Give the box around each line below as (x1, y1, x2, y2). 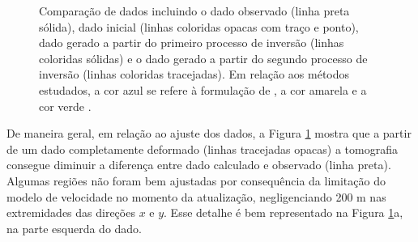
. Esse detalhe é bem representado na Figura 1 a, (164, 204, 403, 221)
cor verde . (39, 97, 92, 114)
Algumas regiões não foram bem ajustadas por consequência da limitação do (6, 172, 386, 189)
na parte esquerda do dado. (6, 219, 143, 236)
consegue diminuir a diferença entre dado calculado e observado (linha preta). (6, 156, 391, 173)
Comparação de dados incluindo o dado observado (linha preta (39, 2, 350, 19)
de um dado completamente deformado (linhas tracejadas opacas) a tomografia (6, 140, 398, 157)
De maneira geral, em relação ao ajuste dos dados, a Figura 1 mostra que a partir (6, 125, 412, 142)
